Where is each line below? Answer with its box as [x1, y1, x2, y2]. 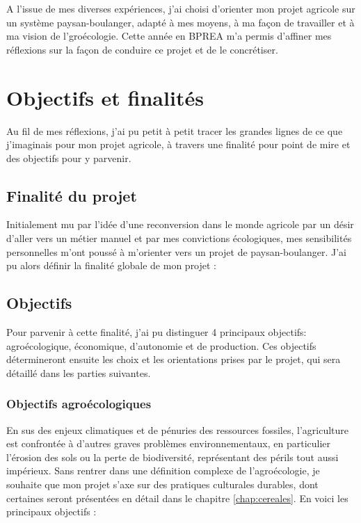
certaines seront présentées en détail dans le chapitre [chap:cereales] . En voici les [6, 490, 348, 505]
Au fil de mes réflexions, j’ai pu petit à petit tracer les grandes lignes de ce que [6, 123, 343, 138]
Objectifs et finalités [6, 83, 204, 111]
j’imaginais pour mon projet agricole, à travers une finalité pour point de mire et [6, 137, 351, 152]
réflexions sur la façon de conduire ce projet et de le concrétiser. [6, 42, 278, 56]
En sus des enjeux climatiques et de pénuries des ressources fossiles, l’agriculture [6, 422, 349, 437]
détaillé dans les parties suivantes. [6, 365, 151, 380]
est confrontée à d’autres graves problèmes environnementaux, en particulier [6, 436, 331, 451]
